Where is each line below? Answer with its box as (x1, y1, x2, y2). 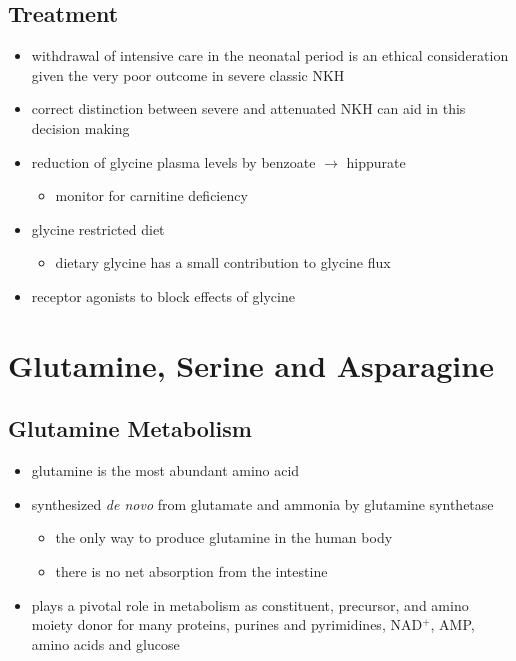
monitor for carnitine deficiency (55, 185, 248, 206)
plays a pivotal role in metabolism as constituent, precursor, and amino (31, 594, 469, 615)
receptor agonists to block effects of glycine (31, 285, 295, 306)
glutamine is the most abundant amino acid (31, 460, 300, 481)
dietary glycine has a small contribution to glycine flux (55, 252, 391, 273)
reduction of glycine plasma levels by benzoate (31, 151, 316, 172)
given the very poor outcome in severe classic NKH (31, 64, 345, 85)
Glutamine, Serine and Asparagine (8, 344, 494, 385)
